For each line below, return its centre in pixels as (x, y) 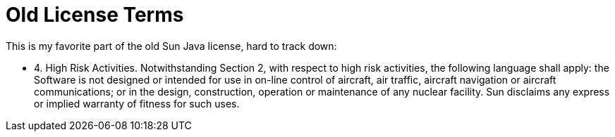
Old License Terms (95, 15)
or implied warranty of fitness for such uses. (137, 103)
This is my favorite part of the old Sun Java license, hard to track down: (171, 46)
